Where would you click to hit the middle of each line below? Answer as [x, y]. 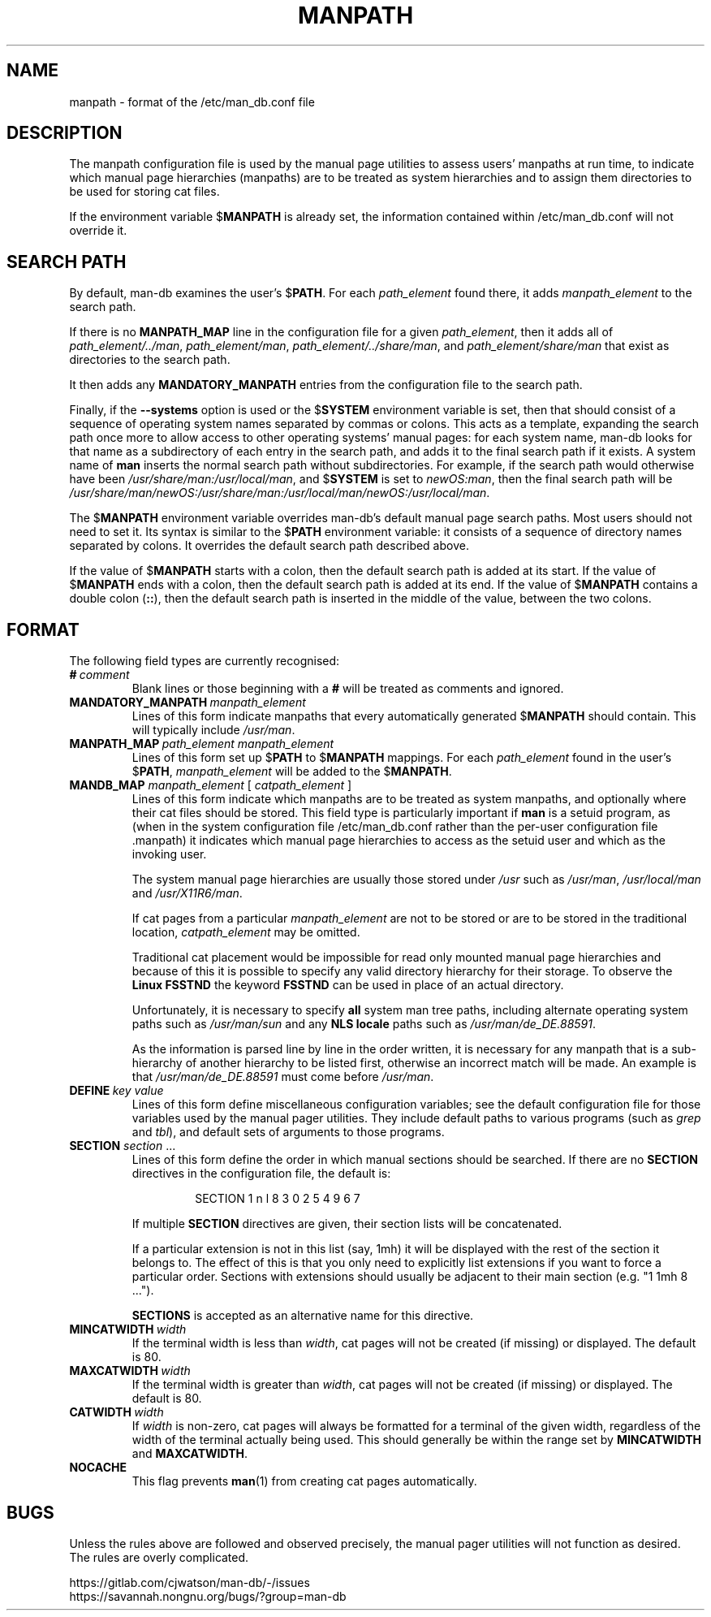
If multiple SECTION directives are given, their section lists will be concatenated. [347, 1224]
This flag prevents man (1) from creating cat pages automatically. [304, 1481]
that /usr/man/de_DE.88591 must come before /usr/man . [283, 1077]
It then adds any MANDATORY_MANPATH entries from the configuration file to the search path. [326, 385]
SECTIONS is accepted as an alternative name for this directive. [303, 1316]
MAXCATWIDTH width [130, 1371]
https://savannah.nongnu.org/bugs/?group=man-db [208, 1596]
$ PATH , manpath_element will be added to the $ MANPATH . [292, 772]
